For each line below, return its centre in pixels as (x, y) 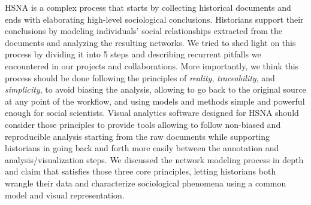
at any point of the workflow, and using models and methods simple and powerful (155, 101)
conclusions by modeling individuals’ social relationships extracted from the (144, 31)
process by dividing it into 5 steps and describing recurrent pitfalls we (133, 54)
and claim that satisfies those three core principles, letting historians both (141, 171)
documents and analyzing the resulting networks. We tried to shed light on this (150, 42)
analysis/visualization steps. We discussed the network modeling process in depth (154, 159)
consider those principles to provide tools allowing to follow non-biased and (143, 124)
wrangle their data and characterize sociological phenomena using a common (146, 183)
